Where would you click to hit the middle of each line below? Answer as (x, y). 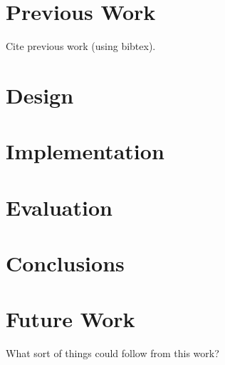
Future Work (70, 319)
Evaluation (59, 207)
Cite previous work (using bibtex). (81, 46)
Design (40, 95)
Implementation (85, 151)
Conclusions (65, 263)
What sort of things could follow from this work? (112, 353)
